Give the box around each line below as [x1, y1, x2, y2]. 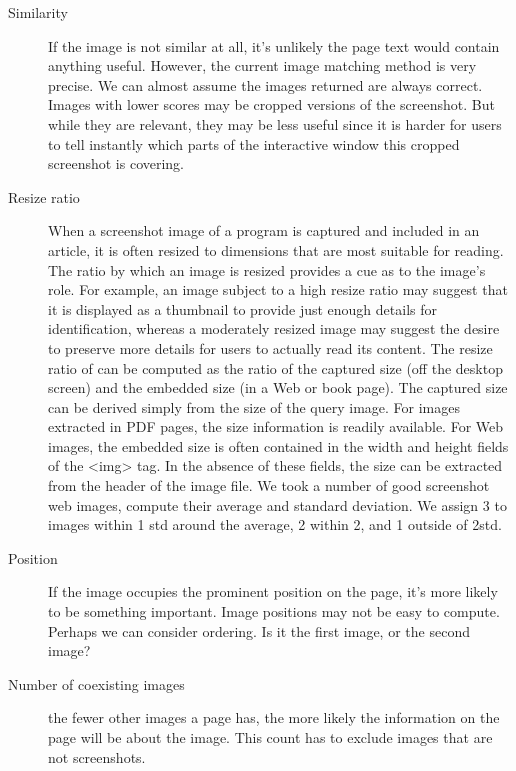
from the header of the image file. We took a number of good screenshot [48, 475, 490, 496]
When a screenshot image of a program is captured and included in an [48, 220, 480, 241]
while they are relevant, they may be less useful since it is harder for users [48, 113, 502, 134]
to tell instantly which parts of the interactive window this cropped [48, 133, 460, 154]
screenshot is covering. [48, 153, 185, 174]
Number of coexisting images [8, 673, 185, 694]
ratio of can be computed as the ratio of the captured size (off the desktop [48, 357, 503, 378]
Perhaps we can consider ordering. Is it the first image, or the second [48, 620, 470, 641]
